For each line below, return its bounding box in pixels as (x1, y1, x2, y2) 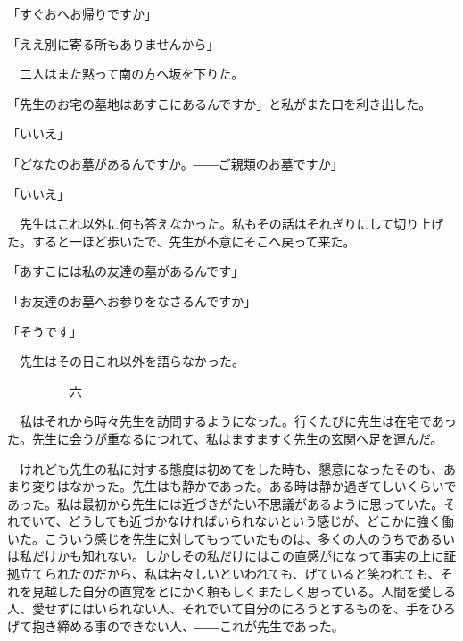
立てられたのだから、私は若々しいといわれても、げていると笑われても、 (19, 564, 441, 583)
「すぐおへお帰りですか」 (7, 4, 157, 22)
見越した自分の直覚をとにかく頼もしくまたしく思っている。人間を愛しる (31, 581, 457, 600)
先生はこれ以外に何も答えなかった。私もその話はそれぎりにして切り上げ (19, 214, 444, 233)
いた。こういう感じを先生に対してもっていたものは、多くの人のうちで (7, 529, 418, 547)
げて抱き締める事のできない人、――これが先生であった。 (7, 616, 344, 635)
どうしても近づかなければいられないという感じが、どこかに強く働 (68, 512, 454, 530)
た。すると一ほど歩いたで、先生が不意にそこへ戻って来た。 (7, 231, 356, 250)
